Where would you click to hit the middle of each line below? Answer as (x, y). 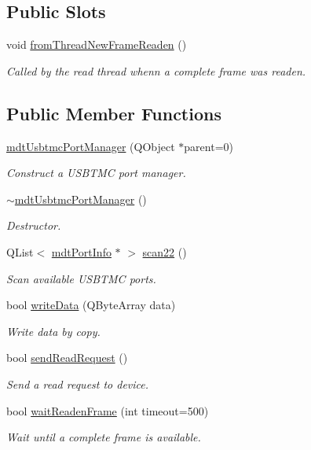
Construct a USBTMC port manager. (96, 173)
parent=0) (209, 146)
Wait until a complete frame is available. (104, 437)
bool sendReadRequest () (67, 358)
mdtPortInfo (81, 251)
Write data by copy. (53, 331)
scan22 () (165, 251)
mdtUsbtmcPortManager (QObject (91, 146)
